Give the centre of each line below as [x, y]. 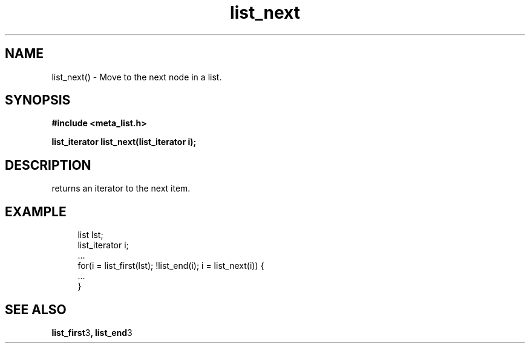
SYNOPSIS [38, 100]
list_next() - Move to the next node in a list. [137, 77]
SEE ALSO [36, 309]
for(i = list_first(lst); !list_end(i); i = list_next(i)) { [171, 266]
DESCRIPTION [48, 165]
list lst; [90, 235]
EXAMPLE [36, 211]
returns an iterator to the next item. [121, 188]
